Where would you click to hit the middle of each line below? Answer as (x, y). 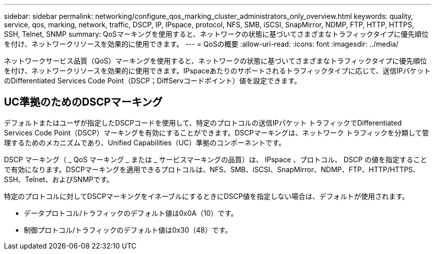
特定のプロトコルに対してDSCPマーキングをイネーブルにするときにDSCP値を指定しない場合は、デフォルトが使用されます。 (207, 196)
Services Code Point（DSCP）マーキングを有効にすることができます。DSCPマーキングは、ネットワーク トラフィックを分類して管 (217, 132)
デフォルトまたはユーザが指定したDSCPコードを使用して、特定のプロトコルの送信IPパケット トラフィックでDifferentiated (203, 123)
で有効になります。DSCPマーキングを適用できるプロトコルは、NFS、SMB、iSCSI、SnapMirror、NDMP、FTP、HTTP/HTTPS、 (212, 169)
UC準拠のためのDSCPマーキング (83, 102)
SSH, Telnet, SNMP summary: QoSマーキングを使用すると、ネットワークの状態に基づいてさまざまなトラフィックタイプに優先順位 (217, 34)
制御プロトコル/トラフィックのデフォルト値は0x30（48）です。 (128, 230)
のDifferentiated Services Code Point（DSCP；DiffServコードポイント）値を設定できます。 (153, 81)
